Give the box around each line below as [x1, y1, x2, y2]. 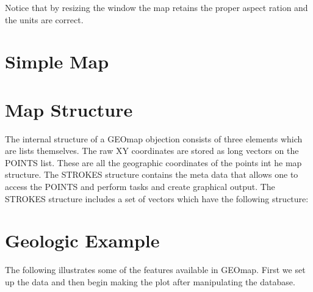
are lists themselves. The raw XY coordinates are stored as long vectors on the [5, 144, 299, 157]
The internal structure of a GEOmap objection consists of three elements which [5, 132, 303, 145]
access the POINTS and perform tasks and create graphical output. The [5, 180, 275, 193]
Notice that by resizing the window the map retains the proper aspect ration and [5, 1, 308, 13]
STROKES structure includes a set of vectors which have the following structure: [5, 192, 309, 205]
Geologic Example [5, 228, 160, 253]
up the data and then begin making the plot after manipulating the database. [5, 275, 295, 288]
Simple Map [5, 49, 109, 74]
